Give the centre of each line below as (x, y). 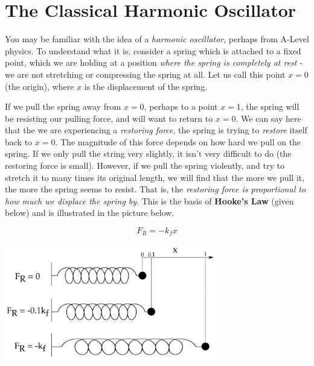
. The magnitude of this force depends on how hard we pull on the (178, 141)
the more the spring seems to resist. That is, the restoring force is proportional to (155, 189)
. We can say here (268, 118)
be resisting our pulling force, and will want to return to (109, 118)
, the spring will (270, 106)
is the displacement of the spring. (146, 86)
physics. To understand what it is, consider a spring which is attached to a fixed (153, 50)
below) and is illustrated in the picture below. (90, 213)
